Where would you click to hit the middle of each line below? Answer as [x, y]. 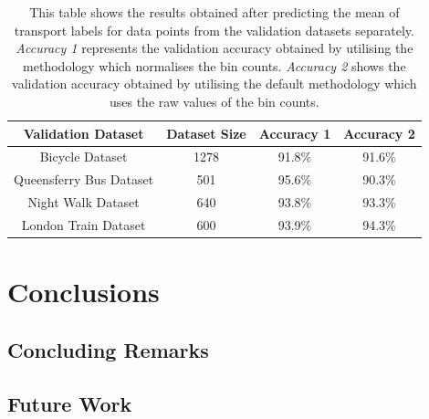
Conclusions [84, 292]
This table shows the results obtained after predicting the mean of [214, 12]
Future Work [70, 403]
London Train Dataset [84, 224]
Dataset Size [206, 133]
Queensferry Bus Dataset [84, 179]
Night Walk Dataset [84, 202]
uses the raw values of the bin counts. [214, 101]
